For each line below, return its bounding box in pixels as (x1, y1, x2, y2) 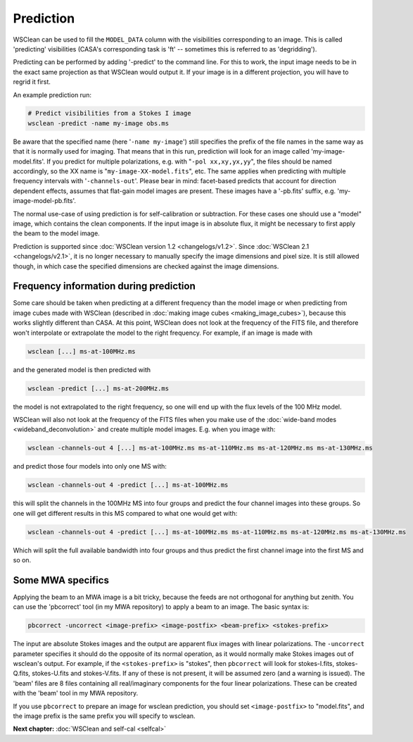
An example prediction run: (13, 90, 91, 99)
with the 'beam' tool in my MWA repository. (13, 689, 139, 698)
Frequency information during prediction (13, 280, 196, 292)
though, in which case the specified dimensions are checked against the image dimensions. (13, 261, 279, 271)
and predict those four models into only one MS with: (13, 462, 167, 471)
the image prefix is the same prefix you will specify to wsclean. (13, 712, 196, 720)
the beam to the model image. (13, 229, 100, 237)
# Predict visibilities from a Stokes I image (27, 109, 191, 118)
